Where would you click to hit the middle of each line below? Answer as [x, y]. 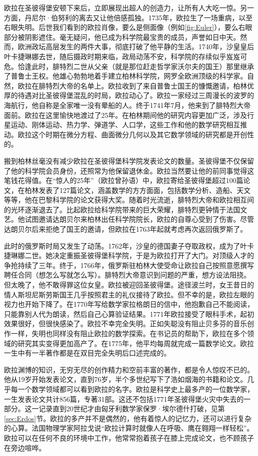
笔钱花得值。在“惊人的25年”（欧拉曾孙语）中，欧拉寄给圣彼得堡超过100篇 [124, 180]
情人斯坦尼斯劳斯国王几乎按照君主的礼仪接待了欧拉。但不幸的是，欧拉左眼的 [129, 294]
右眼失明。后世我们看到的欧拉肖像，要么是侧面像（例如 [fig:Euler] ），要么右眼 [128, 27]
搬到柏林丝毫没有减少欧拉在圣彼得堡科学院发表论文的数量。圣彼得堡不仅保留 [129, 160]
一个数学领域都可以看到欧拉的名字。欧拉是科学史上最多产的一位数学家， [136, 389]
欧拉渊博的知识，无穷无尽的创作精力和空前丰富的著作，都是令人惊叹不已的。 [129, 369]
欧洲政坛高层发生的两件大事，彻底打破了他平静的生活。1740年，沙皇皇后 [136, 46]
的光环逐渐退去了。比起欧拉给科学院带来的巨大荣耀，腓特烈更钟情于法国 [122, 209]
